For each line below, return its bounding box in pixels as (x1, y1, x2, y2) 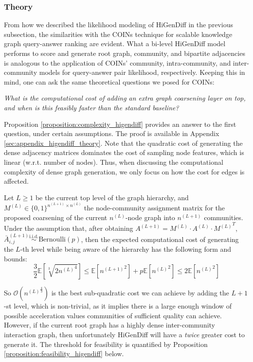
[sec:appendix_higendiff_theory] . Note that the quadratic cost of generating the (4, 138, 243, 148)
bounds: (4, 253, 27, 263)
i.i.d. (29, 234, 39, 239)
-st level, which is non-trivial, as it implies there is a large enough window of (4, 301, 232, 311)
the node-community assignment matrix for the (84, 203, 225, 213)
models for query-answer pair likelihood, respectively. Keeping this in (39, 67, 245, 77)
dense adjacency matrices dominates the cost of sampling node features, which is (4, 147, 244, 157)
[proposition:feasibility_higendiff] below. (4, 348, 124, 359)
